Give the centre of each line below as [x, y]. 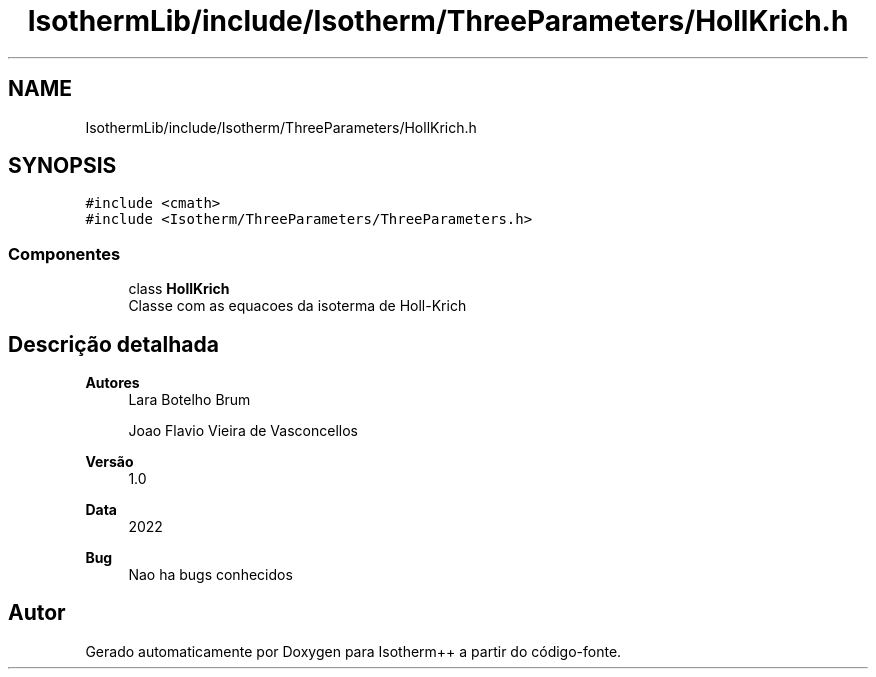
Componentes [64, 253]
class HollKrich [179, 289]
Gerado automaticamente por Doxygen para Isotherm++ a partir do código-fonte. [353, 651]
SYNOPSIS [62, 166]
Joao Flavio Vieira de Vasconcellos [243, 431]
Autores [112, 383]
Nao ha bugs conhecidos [210, 575]
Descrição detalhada [113, 344]
